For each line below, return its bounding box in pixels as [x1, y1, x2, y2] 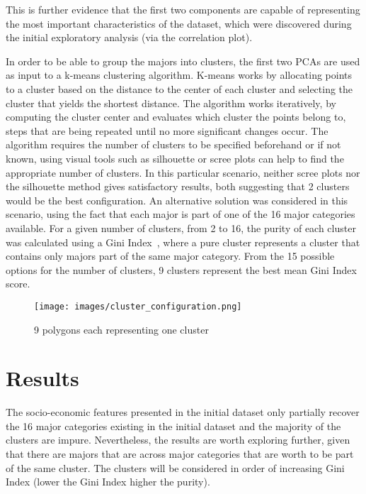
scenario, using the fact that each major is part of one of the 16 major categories [6, 207, 355, 221]
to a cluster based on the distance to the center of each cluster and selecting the [6, 81, 353, 96]
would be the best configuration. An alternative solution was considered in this [6, 192, 348, 207]
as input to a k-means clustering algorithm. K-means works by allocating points [6, 67, 353, 82]
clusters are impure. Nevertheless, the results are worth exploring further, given [6, 432, 350, 447]
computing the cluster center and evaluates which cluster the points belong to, [6, 109, 346, 124]
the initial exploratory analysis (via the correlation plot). [6, 30, 253, 45]
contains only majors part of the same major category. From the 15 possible [6, 248, 335, 263]
